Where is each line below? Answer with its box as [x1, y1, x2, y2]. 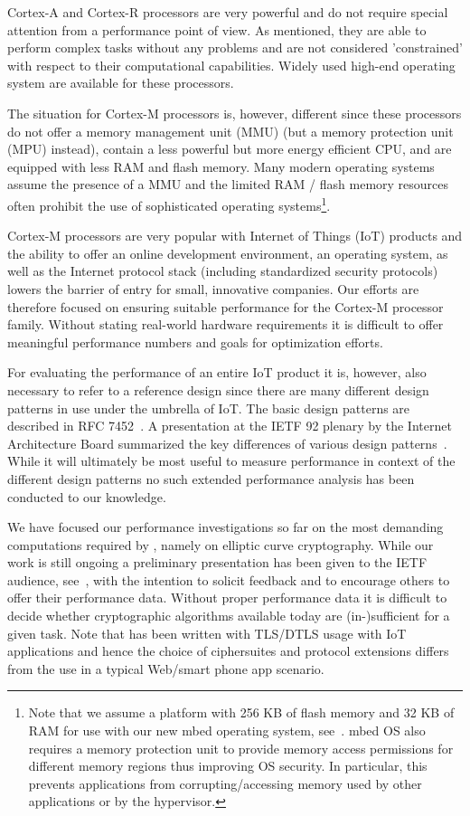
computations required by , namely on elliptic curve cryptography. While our [7, 535, 434, 554]
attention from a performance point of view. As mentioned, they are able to [7, 20, 427, 39]
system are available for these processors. [7, 73, 234, 92]
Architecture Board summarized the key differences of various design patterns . [7, 433, 447, 452]
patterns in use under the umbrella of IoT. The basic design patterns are [7, 398, 410, 417]
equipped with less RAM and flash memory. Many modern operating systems [7, 157, 435, 176]
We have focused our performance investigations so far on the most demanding [7, 517, 444, 536]
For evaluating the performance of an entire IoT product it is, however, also [7, 363, 427, 382]
